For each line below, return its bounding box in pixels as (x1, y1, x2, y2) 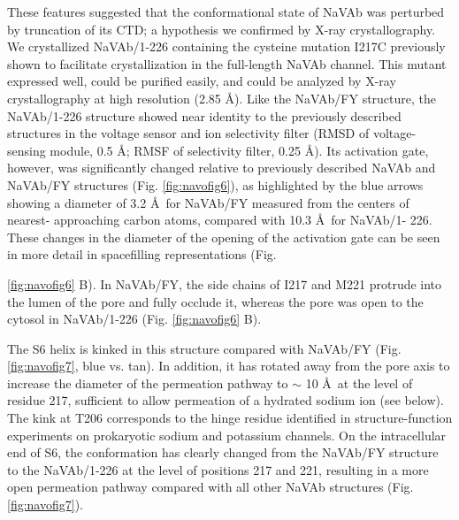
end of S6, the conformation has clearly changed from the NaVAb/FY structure (7, 443, 439, 462)
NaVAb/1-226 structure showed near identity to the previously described (7, 106, 402, 125)
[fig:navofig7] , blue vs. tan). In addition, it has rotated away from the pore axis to (7, 356, 450, 375)
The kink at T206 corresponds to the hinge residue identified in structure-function (7, 409, 453, 427)
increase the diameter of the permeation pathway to (7, 373, 288, 392)
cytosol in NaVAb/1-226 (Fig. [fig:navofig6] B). (7, 310, 262, 328)
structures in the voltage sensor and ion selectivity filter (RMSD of (7, 124, 370, 142)
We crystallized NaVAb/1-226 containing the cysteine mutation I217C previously (7, 37, 446, 56)
